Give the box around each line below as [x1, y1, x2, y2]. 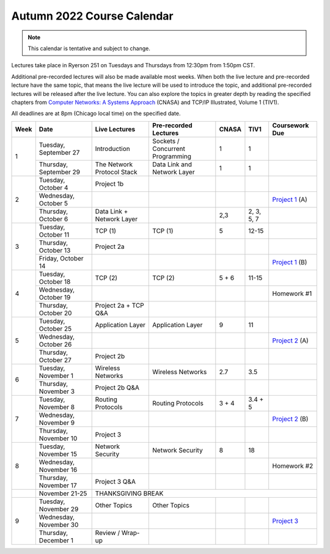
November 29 [38, 504, 79, 513]
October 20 [38, 309, 72, 317]
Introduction [95, 144, 131, 153]
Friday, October [38, 254, 84, 262]
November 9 [38, 418, 75, 427]
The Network [95, 160, 133, 168]
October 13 [38, 246, 71, 254]
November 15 [38, 449, 78, 458]
